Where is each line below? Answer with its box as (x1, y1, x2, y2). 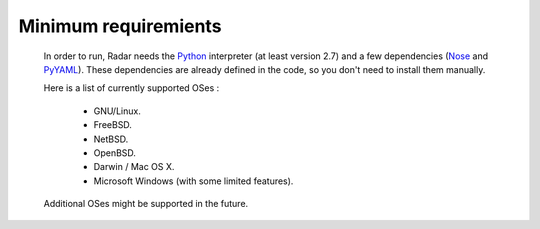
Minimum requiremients (18, 15, 222, 37)
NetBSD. (93, 133, 129, 145)
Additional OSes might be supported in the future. (43, 198, 249, 210)
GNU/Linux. (93, 105, 142, 117)
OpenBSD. (93, 146, 137, 159)
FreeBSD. (93, 119, 132, 131)
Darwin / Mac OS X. (93, 161, 175, 173)
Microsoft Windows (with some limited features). (93, 175, 294, 187)
